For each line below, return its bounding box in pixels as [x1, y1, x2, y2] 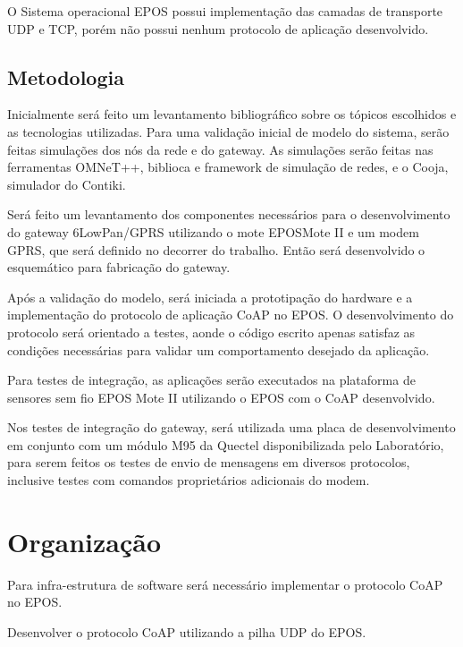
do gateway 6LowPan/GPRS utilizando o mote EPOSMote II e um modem [7, 222, 419, 241]
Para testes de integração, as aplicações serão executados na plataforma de [7, 370, 416, 389]
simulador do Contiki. [7, 175, 126, 193]
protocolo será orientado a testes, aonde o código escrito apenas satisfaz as [7, 322, 416, 341]
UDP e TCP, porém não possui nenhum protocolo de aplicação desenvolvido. [7, 19, 429, 38]
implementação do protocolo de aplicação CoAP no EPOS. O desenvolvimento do [7, 305, 454, 324]
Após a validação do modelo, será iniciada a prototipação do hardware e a [7, 287, 413, 306]
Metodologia [7, 63, 124, 90]
